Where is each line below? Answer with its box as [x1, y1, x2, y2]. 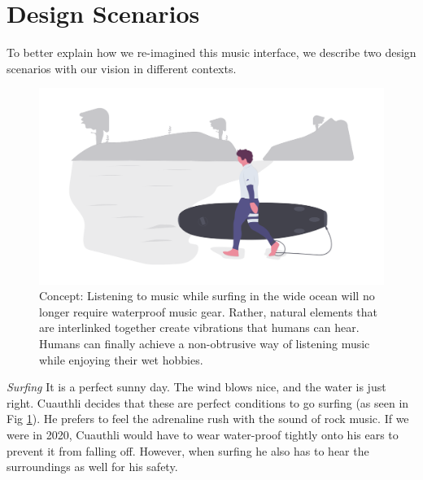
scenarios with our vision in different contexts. [7, 59, 237, 76]
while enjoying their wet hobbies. [39, 351, 203, 368]
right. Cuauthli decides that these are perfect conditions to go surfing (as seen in [7, 394, 409, 411]
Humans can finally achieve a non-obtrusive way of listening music [39, 335, 370, 352]
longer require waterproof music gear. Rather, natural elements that [39, 303, 377, 320]
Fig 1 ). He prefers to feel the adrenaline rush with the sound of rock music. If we [7, 410, 409, 427]
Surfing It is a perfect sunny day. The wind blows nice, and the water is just [7, 378, 386, 395]
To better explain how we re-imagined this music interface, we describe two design [7, 44, 416, 61]
